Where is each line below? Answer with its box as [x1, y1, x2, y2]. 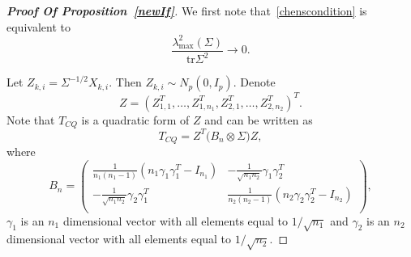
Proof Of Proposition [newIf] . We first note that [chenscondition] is [6, 2, 367, 19]
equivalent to [6, 18, 71, 35]
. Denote [233, 74, 276, 91]
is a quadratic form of [81, 111, 190, 128]
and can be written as [204, 111, 313, 128]
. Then [109, 74, 142, 91]
